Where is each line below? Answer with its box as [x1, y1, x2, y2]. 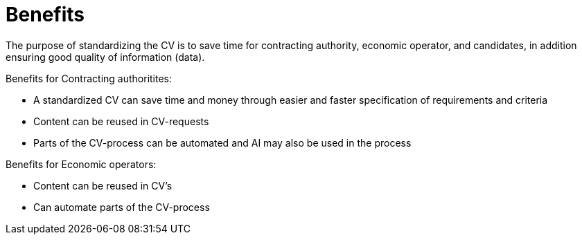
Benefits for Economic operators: [6, 158, 157, 170]
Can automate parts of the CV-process [33, 201, 210, 213]
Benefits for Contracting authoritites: [6, 72, 173, 84]
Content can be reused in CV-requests [33, 115, 209, 127]
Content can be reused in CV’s [33, 179, 173, 192]
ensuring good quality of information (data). [6, 50, 205, 63]
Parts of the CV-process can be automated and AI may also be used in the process [33, 136, 412, 149]
